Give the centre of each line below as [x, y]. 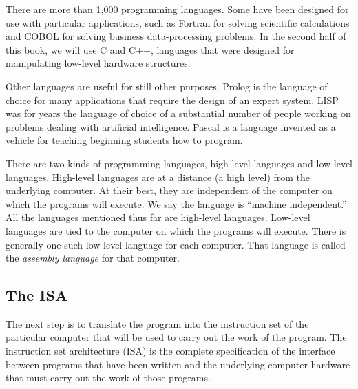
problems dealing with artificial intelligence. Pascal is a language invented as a [171, 126]
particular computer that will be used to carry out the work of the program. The [176, 337]
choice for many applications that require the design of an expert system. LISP [172, 99]
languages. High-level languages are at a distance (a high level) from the [158, 177]
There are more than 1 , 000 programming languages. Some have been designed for [177, 9]
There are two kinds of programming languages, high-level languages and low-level [179, 163]
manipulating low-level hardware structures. [98, 63]
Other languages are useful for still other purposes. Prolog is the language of [167, 86]
